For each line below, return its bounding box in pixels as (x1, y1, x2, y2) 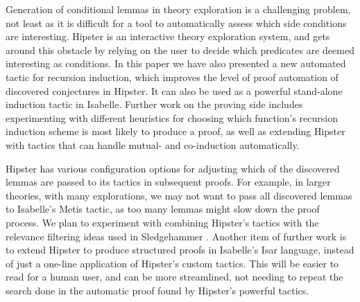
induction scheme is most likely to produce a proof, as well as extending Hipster (6, 124, 345, 139)
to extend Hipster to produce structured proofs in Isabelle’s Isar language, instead (6, 242, 354, 257)
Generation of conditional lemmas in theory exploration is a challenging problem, (6, 2, 351, 16)
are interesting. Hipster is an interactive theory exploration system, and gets (6, 29, 330, 44)
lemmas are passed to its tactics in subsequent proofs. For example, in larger (6, 175, 331, 189)
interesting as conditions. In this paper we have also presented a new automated (6, 56, 346, 71)
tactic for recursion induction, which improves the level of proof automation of (6, 69, 338, 84)
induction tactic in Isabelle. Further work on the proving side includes (6, 97, 303, 112)
